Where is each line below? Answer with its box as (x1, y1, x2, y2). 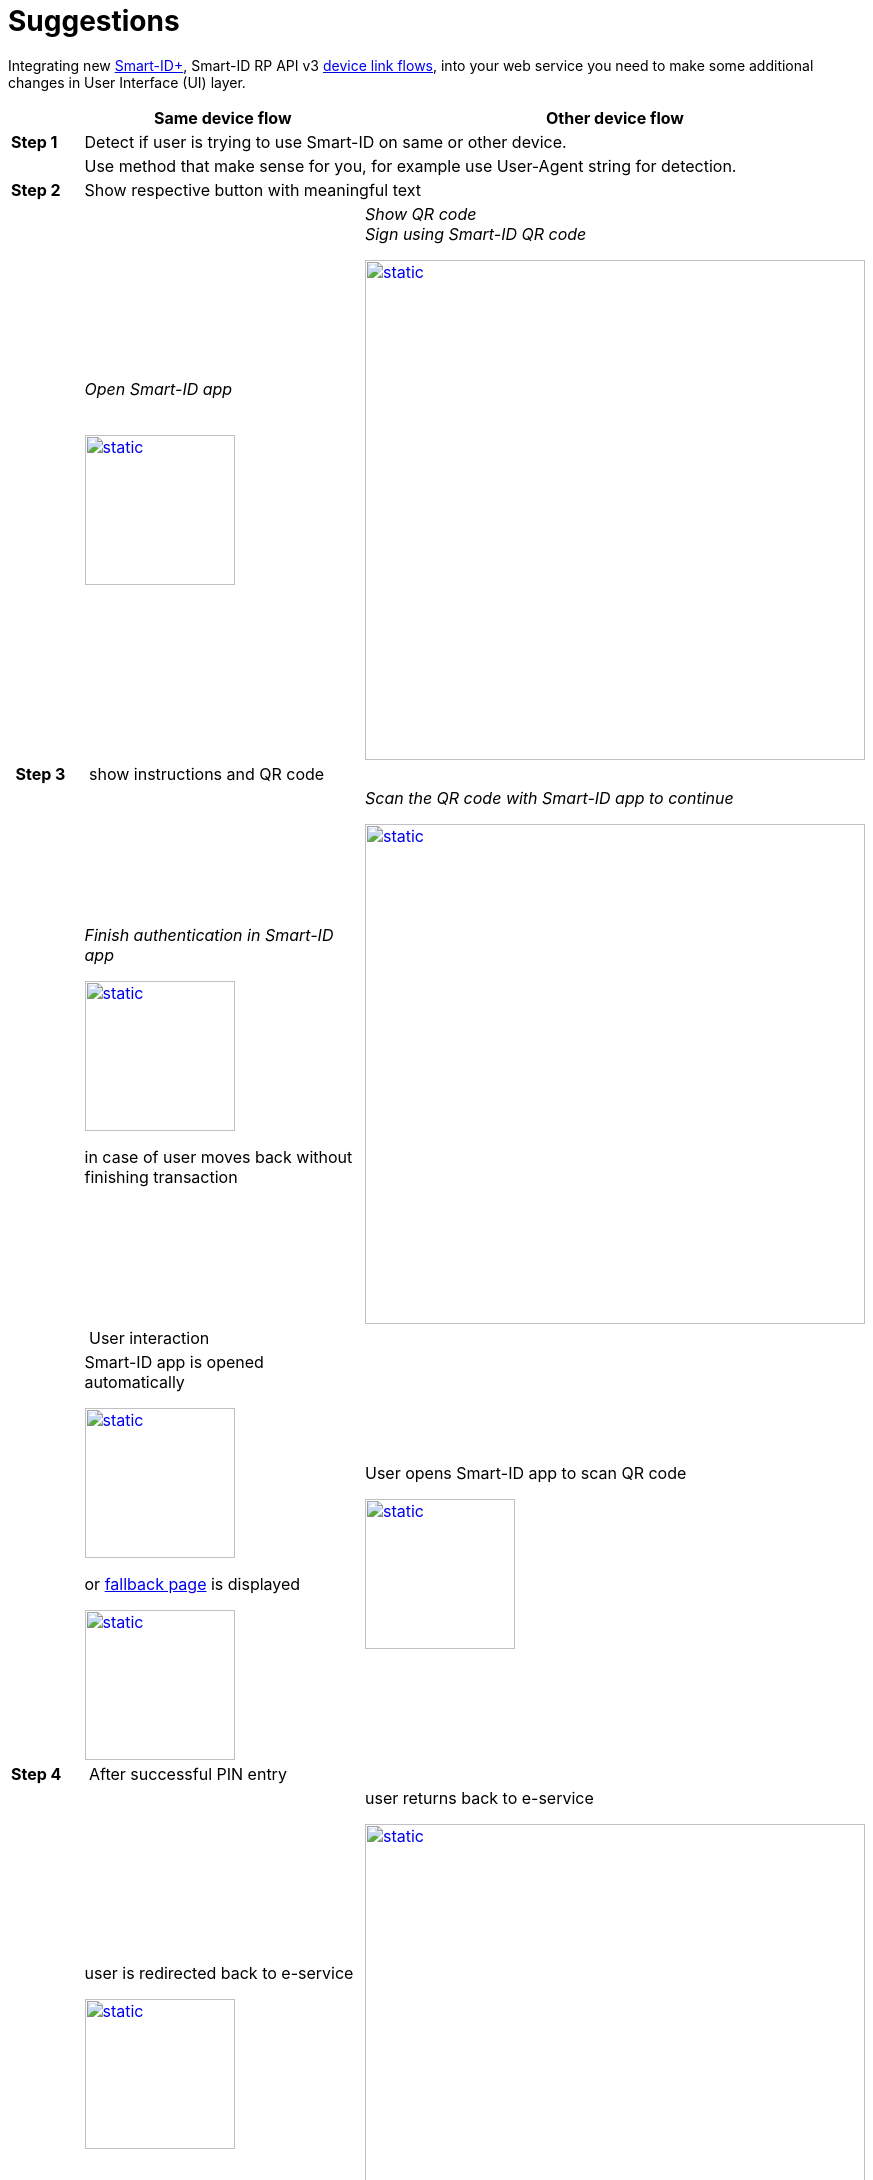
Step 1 (11, 131, 58, 152)
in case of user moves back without (84, 1146, 353, 1167)
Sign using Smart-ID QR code (364, 223, 587, 244)
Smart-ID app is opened (84, 1351, 264, 1372)
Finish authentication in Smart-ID (84, 924, 334, 945)
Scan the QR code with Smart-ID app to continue (364, 787, 734, 808)
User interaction (89, 1327, 210, 1348)
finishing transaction (84, 1166, 238, 1187)
